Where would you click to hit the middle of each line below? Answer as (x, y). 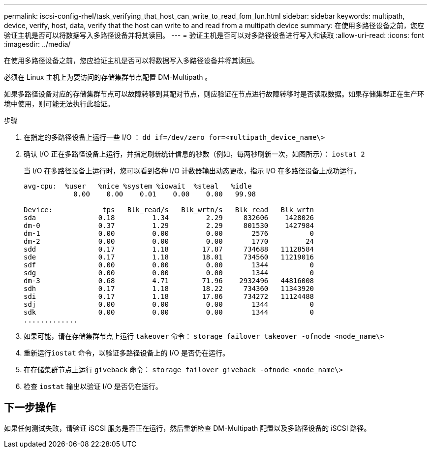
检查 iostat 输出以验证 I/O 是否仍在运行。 (93, 386)
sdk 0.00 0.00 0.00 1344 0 (169, 312)
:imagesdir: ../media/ (37, 44)
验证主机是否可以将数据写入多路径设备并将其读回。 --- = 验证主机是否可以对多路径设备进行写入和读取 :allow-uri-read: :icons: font (214, 35)
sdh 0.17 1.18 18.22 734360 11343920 (169, 289)
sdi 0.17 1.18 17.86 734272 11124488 (169, 296)
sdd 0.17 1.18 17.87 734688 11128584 (169, 249)
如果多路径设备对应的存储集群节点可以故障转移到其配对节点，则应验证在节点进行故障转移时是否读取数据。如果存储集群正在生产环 (214, 94)
